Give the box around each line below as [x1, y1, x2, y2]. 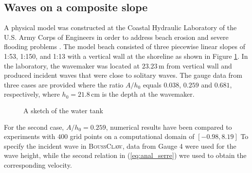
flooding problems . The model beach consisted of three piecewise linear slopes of [4, 41, 245, 52]
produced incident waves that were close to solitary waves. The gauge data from [4, 70, 243, 80]
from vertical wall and [166, 60, 232, 70]
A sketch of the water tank [23, 105, 103, 115]
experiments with [4, 131, 55, 141]
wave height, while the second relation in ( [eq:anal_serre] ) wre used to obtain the [4, 150, 247, 160]
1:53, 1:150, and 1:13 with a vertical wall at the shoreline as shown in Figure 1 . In [4, 51, 248, 61]
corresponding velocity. [4, 159, 72, 170]
